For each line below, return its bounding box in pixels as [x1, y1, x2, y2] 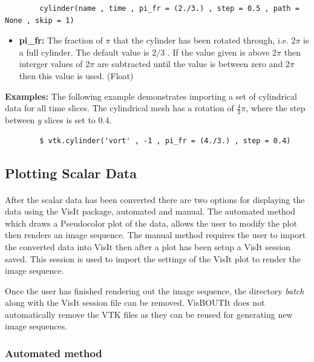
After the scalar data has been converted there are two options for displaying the [5, 193, 305, 205]
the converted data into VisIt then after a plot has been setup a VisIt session [5, 240, 290, 253]
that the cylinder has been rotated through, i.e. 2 [113, 34, 296, 47]
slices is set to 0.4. [44, 113, 112, 126]
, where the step [246, 102, 306, 114]
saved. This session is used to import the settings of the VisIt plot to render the [5, 252, 301, 265]
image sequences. [5, 320, 68, 332]
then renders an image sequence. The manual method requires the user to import [5, 228, 306, 241]
